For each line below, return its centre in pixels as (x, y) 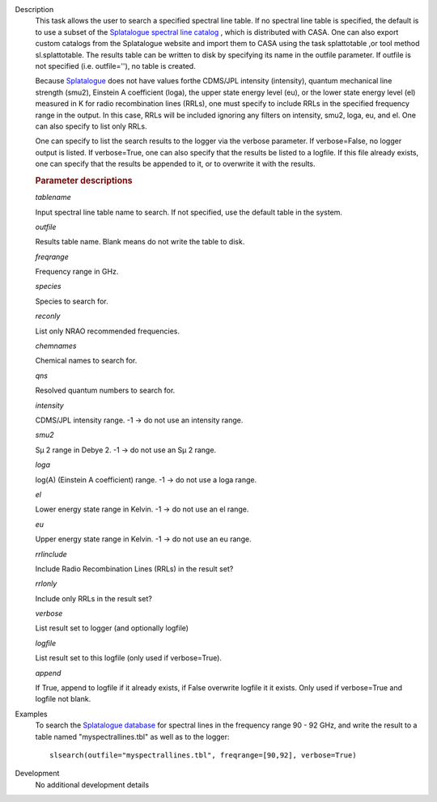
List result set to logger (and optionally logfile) (112, 628)
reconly (48, 316)
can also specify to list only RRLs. (91, 126)
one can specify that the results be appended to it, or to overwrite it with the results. (175, 164)
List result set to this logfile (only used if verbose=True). (129, 658)
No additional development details (92, 784)
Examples (31, 714)
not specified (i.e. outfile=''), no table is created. (115, 66)
